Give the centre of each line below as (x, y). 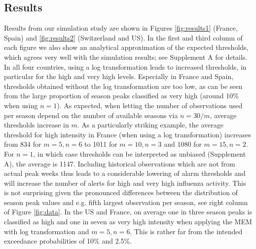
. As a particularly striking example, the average (150, 125)
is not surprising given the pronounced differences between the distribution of (121, 192)
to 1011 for (101, 144)
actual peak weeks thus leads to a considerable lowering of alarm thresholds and (125, 173)
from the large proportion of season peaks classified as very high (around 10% (121, 96)
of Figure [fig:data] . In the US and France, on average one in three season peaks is (128, 212)
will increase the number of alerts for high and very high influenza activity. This (125, 183)
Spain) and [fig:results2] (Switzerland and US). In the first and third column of (123, 37)
